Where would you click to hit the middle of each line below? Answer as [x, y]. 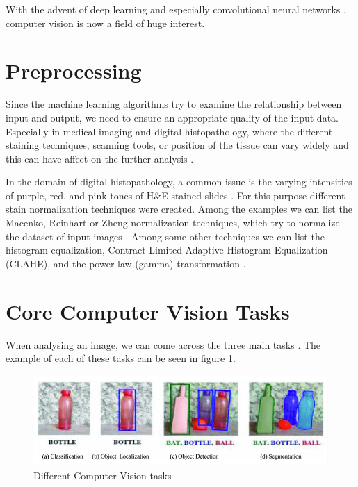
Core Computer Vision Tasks [148, 311]
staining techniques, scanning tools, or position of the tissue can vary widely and [177, 145]
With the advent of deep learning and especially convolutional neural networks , [176, 9]
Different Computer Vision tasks [103, 475]
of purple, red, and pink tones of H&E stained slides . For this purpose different [176, 195]
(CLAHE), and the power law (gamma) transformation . [126, 263]
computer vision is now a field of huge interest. [105, 23]
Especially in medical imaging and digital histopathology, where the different [169, 131]
